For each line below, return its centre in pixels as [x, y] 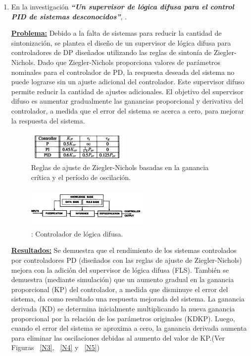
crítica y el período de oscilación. [81, 177]
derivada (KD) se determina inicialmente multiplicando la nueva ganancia [123, 308]
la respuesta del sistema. [48, 120]
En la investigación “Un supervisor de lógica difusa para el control [123, 6]
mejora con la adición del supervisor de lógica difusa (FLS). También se [120, 269]
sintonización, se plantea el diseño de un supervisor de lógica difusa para [121, 42]
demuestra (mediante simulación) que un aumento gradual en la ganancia [123, 279]
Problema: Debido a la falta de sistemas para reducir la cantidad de [116, 33]
